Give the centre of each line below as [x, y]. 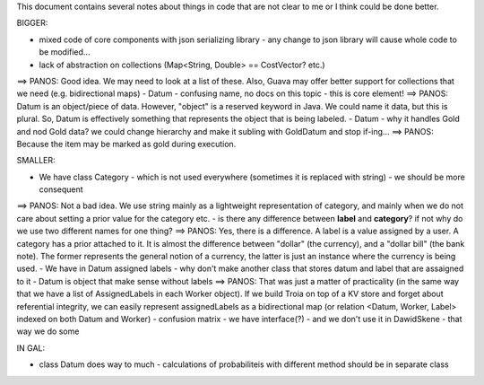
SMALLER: [36, 161]
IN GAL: [30, 348]
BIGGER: [32, 23]
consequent [61, 189]
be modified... [65, 52]
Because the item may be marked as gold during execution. [126, 144]
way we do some [48, 331]
